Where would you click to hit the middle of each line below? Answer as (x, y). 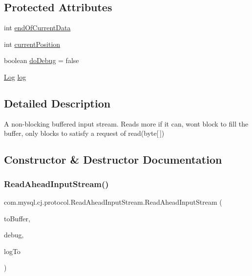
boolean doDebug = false (42, 60)
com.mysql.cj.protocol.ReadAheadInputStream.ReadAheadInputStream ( (113, 202)
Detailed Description (57, 103)
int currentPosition (32, 44)
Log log (15, 76)
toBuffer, (17, 218)
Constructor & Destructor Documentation (113, 159)
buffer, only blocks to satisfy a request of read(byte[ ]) (84, 133)
